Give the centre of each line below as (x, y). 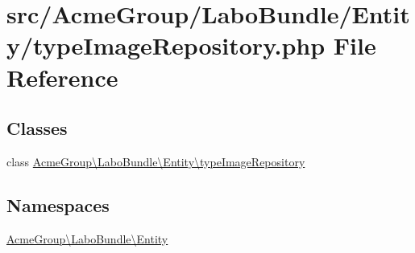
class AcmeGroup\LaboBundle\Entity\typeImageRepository (156, 161)
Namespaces (58, 204)
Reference (62, 77)
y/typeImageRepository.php (166, 45)
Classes (37, 128)
